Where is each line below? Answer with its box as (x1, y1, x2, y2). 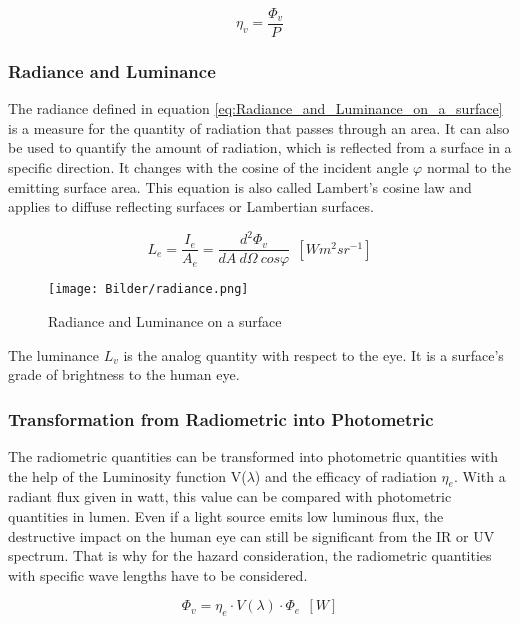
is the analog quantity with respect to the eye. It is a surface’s (123, 344, 504, 365)
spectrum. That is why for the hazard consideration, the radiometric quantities (8, 545, 492, 566)
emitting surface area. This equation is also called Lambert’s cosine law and (8, 176, 472, 197)
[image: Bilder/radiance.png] (48, 282, 249, 297)
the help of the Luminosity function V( (8, 465, 247, 486)
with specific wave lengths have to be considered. (8, 564, 308, 585)
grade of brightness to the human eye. (8, 364, 240, 385)
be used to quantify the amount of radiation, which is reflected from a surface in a (8, 137, 512, 158)
